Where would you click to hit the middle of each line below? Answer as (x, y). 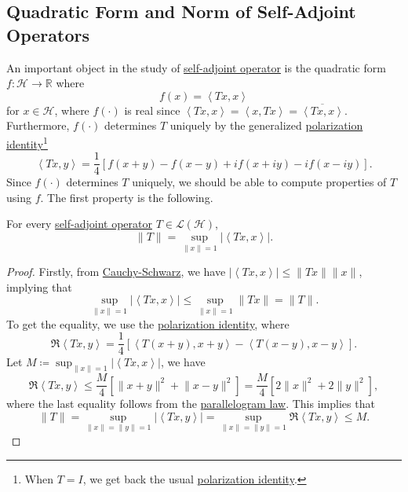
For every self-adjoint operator (79, 224)
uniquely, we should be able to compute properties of (259, 182)
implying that (39, 286)
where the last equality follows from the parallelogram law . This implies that (191, 404)
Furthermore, (38, 125)
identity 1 (27, 142)
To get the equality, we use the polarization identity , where (148, 323)
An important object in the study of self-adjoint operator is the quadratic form (196, 67)
